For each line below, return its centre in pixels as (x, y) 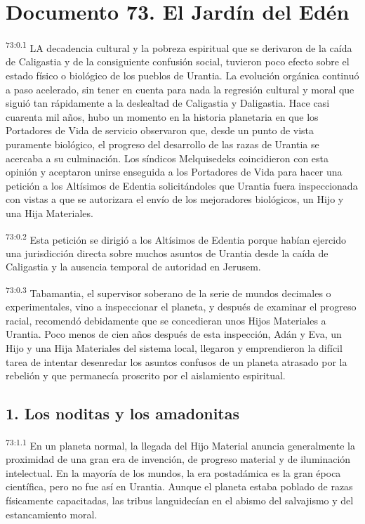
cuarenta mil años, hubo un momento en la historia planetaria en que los (162, 116)
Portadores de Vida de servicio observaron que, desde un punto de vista (160, 130)
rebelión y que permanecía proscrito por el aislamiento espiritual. (146, 375)
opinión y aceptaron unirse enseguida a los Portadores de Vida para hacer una (174, 172)
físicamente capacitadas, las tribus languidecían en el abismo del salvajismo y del (180, 500)
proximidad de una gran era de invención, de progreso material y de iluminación (178, 459)
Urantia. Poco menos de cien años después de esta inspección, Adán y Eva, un (174, 334)
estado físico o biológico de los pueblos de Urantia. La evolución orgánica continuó (182, 75)
